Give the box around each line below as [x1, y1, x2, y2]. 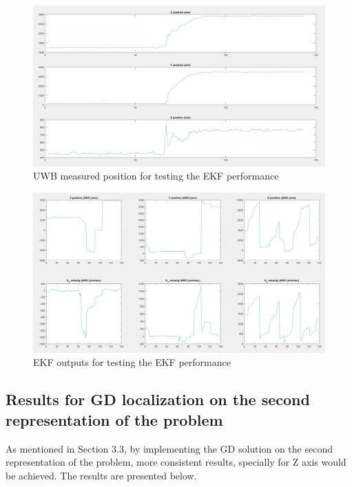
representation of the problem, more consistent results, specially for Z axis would [6, 455, 346, 469]
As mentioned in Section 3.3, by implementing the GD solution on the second [6, 441, 333, 455]
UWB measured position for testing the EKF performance [33, 169, 279, 183]
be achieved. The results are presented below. [6, 468, 197, 482]
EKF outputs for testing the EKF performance [33, 355, 231, 369]
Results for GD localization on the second [6, 389, 310, 410]
